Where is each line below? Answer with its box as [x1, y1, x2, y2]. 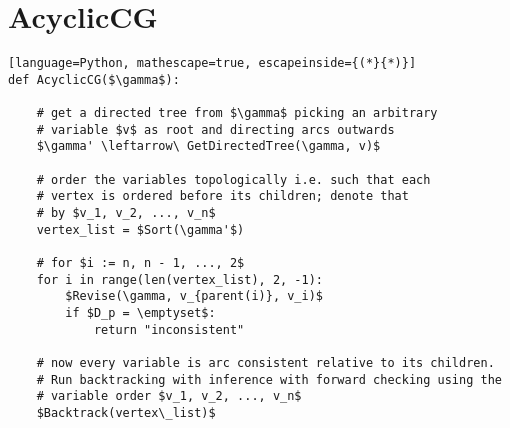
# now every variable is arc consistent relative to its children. [36, 355, 495, 370]
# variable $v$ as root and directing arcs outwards [36, 122, 395, 137]
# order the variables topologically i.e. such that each [36, 172, 431, 187]
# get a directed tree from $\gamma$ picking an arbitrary [36, 106, 438, 121]
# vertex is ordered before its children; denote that [36, 189, 409, 204]
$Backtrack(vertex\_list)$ [36, 405, 216, 420]
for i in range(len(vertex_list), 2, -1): [36, 272, 323, 287]
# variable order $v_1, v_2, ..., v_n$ [36, 389, 302, 404]
